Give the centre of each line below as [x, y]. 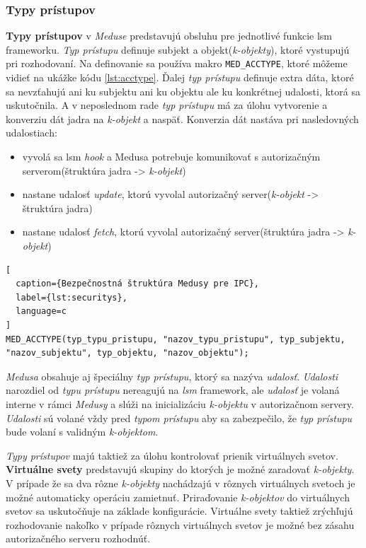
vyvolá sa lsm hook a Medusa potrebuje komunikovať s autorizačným [171, 157]
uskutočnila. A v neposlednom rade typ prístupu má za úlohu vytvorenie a [167, 105]
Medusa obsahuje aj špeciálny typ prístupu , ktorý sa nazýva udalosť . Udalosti [172, 376]
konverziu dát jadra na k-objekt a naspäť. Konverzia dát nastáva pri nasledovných [182, 118]
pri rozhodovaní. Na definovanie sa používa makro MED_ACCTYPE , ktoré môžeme [177, 63]
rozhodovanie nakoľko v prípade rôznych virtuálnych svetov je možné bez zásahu [180, 524]
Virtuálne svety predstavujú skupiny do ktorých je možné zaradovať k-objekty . [180, 469]
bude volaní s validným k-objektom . [82, 432]
